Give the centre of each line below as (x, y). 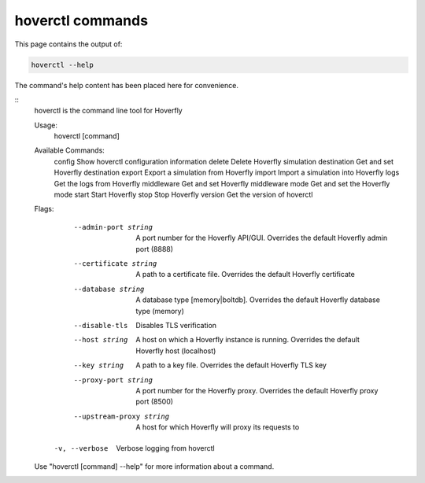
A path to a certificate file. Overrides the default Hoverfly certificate (246, 275)
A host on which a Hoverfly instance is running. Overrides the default (248, 340)
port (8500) (154, 402)
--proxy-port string (113, 380)
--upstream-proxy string (121, 416)
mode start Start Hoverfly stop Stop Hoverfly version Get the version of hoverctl (183, 195)
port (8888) (154, 249)
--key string (99, 365)
